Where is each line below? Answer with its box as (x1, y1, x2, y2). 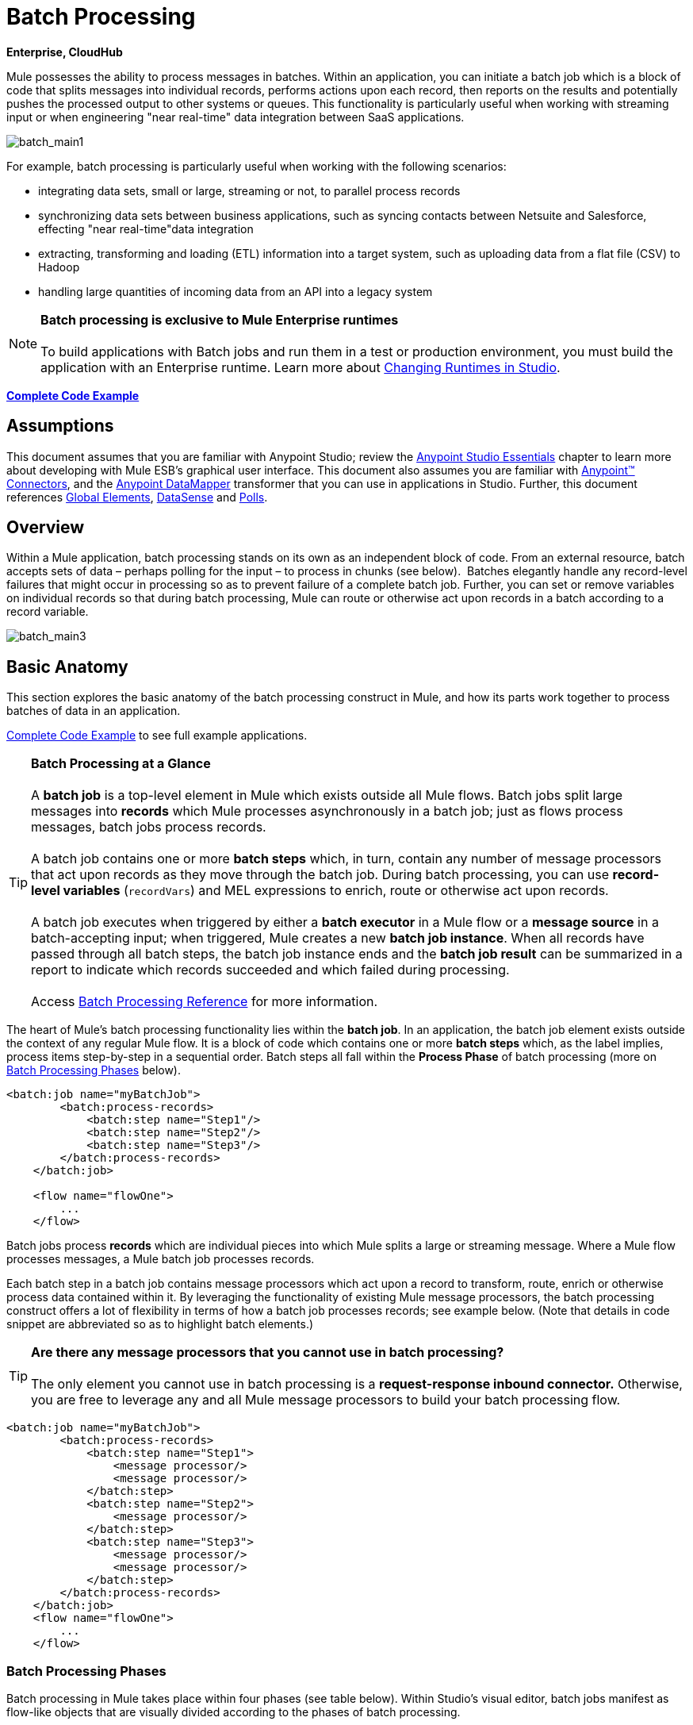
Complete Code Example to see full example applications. (6, 728, 308, 743)
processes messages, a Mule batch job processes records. (6, 1252, 315, 1266)
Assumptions (6, 416, 114, 436)
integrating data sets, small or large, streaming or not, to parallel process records (38, 183, 461, 198)
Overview (6, 517, 85, 538)
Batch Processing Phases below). (6, 1063, 182, 1078)
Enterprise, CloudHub (6, 44, 123, 59)
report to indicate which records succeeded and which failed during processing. (31, 962, 510, 978)
